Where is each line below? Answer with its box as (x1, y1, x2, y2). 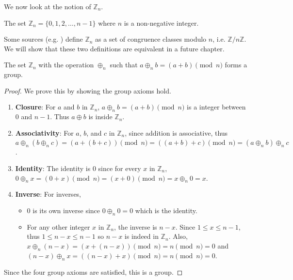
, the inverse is (114, 221, 157, 232)
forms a (225, 60, 247, 70)
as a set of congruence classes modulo (95, 34, 207, 44)
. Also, (168, 231, 188, 241)
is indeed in (124, 231, 159, 241)
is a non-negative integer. (124, 17, 199, 28)
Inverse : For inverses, (15, 189, 81, 199)
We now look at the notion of (4, 1, 91, 11)
